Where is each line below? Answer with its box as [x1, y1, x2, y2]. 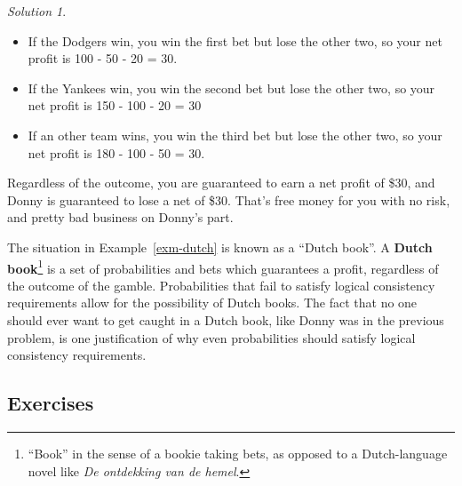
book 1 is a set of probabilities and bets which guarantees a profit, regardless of [7, 256, 439, 277]
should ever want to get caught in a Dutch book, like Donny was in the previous [7, 310, 444, 329]
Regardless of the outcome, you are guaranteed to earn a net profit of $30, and [7, 173, 435, 192]
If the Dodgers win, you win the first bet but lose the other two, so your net [28, 31, 442, 50]
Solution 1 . [7, 2, 67, 20]
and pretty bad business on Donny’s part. [7, 208, 234, 227]
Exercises [7, 389, 94, 417]
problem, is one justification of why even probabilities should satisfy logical [7, 328, 416, 347]
